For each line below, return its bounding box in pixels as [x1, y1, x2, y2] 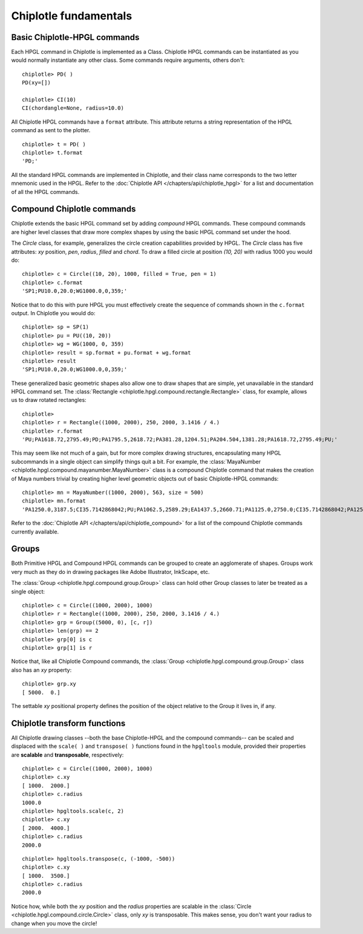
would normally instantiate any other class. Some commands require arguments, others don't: [11, 56, 245, 64]
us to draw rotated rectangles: [11, 396, 87, 404]
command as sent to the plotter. [11, 127, 91, 134]
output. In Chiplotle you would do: [11, 309, 96, 316]
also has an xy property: [11, 666, 72, 673]
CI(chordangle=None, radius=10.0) [22, 105, 124, 112]
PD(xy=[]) [22, 79, 51, 86]
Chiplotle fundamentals [11, 9, 132, 22]
